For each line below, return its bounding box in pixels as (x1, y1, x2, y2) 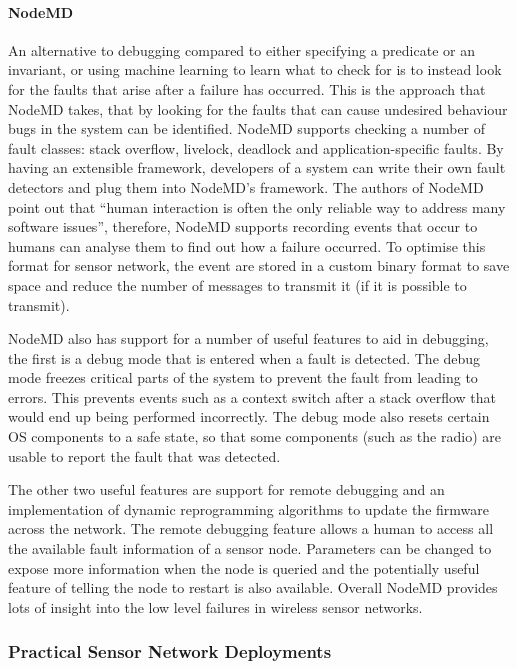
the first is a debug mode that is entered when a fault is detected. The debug (8, 347, 481, 368)
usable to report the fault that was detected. (8, 445, 281, 466)
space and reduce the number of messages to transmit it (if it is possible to (8, 274, 467, 295)
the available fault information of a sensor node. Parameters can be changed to (8, 538, 492, 559)
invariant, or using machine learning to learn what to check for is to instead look (8, 59, 502, 80)
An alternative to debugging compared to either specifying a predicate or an (8, 39, 475, 60)
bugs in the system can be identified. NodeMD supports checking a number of (8, 118, 486, 139)
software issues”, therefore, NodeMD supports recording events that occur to (8, 216, 478, 237)
